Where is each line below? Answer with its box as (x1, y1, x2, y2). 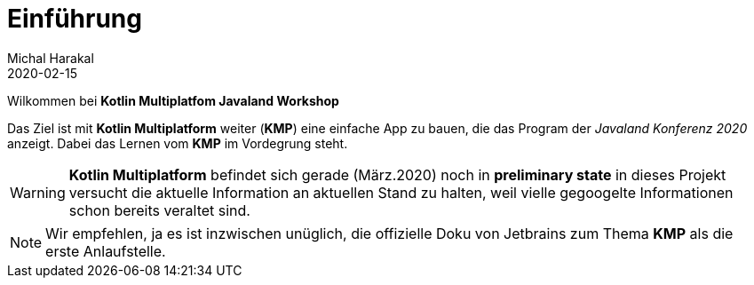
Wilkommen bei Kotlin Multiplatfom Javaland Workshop (7, 92, 339, 108)
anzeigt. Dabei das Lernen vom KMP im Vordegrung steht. (7, 135, 348, 151)
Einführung (7, 4, 142, 34)
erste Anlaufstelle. (45, 241, 166, 260)
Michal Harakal (7, 50, 94, 66)
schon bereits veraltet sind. (68, 201, 250, 219)
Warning (10, 183, 66, 202)
